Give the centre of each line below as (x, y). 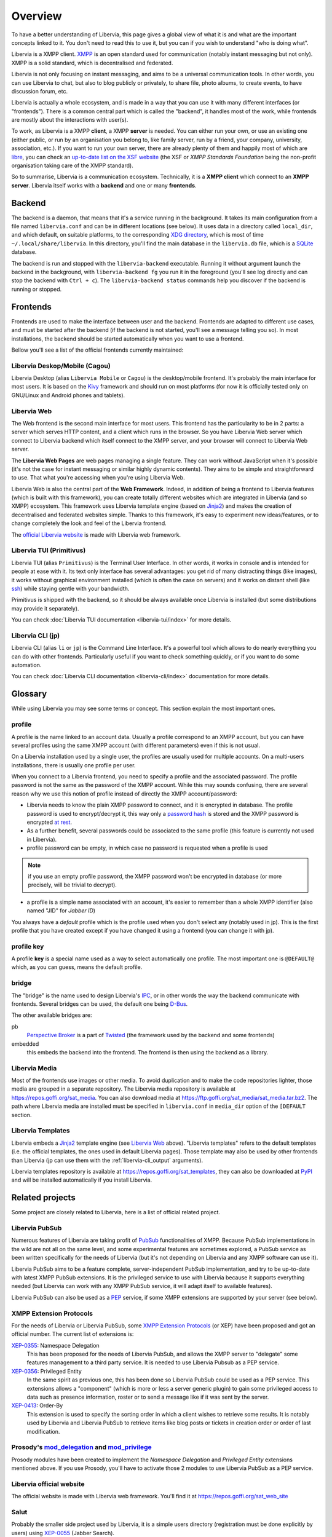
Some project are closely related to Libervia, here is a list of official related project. (116, 1212)
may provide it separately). (45, 608)
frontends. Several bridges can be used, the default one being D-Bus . (100, 1004)
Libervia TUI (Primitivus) (49, 550)
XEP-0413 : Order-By (37, 1405)
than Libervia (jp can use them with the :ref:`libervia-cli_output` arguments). (107, 1160)
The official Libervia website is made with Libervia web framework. (96, 534)
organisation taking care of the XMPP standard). (72, 165)
